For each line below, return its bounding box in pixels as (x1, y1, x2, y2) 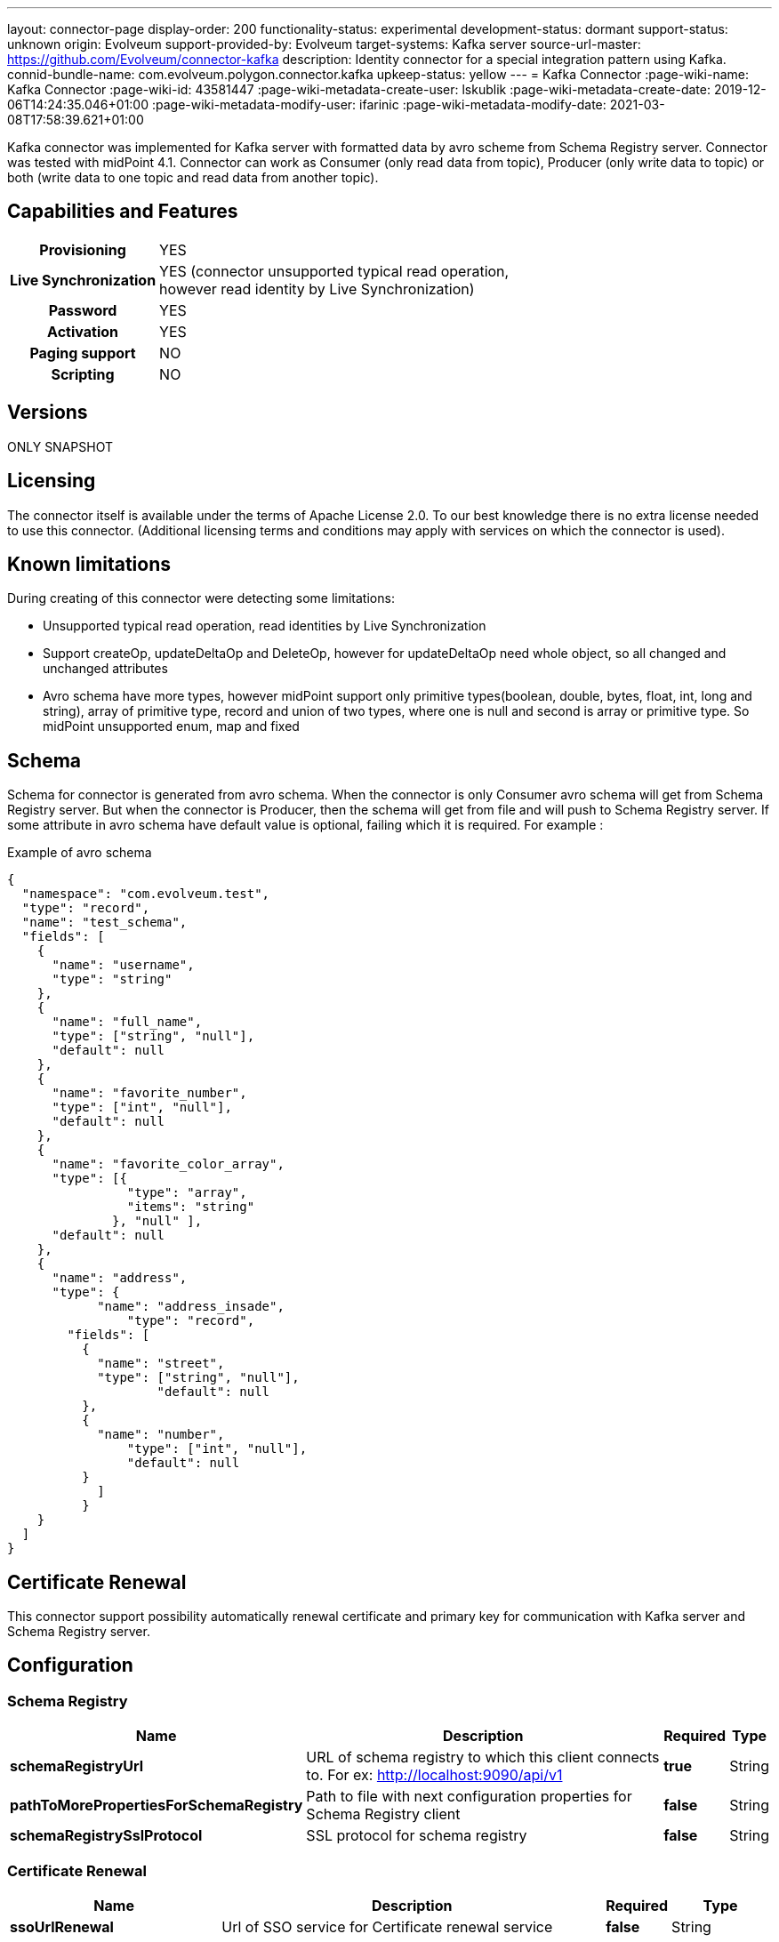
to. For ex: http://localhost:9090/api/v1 (306, 1766, 563, 1785)
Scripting (51, 365, 115, 383)
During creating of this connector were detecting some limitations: (7, 590, 395, 606)
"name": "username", (52, 958, 195, 973)
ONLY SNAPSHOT (7, 438, 113, 454)
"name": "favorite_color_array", (52, 1157, 285, 1172)
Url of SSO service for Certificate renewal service (221, 1918, 553, 1937)
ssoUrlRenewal (10, 1918, 114, 1937)
